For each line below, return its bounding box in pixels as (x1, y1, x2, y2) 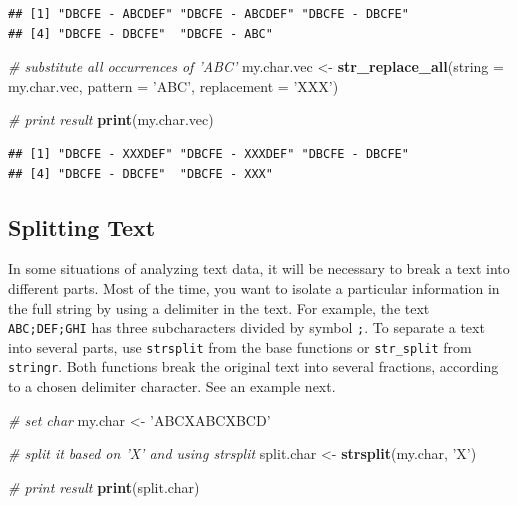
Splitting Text (8, 211, 156, 242)
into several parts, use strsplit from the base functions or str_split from (8, 336, 472, 357)
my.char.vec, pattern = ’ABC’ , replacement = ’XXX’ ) (8, 75, 339, 96)
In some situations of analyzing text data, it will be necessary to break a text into (8, 258, 510, 279)
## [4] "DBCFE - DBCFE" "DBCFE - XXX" (8, 166, 273, 181)
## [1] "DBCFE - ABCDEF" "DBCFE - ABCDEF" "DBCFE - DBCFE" (8, 7, 409, 21)
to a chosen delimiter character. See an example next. (8, 376, 336, 397)
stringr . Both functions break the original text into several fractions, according (8, 356, 499, 377)
